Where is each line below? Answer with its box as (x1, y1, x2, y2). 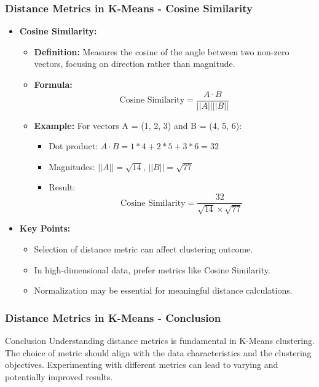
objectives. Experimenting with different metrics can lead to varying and (5, 358, 278, 371)
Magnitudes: (49, 160, 95, 173)
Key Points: (19, 222, 71, 235)
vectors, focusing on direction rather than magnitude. (34, 57, 235, 70)
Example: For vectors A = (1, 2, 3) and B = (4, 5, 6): (34, 119, 242, 131)
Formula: (34, 78, 73, 90)
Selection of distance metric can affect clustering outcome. (34, 243, 253, 256)
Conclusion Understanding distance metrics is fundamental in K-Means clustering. (5, 334, 315, 347)
